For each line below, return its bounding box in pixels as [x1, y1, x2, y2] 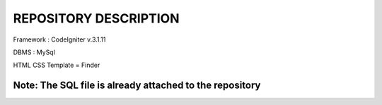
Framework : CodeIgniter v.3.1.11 [13, 35, 106, 44]
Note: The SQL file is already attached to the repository [13, 80, 261, 92]
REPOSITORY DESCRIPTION [13, 11, 180, 26]
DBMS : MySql [13, 48, 56, 56]
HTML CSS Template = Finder [13, 61, 100, 70]
